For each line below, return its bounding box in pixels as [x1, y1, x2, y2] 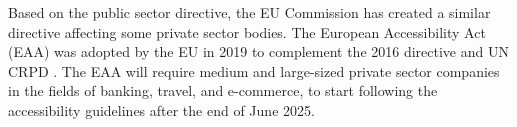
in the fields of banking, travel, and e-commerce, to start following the [8, 80, 438, 101]
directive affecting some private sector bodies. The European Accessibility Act [8, 21, 486, 42]
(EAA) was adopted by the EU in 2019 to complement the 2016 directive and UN [8, 41, 509, 62]
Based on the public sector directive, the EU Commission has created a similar [8, 2, 491, 22]
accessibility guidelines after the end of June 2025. [8, 99, 315, 120]
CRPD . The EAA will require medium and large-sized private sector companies [8, 60, 500, 81]
